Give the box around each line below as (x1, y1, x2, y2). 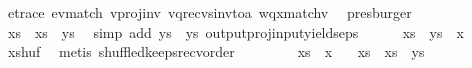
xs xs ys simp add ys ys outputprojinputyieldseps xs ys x (7, 21, 464, 42)
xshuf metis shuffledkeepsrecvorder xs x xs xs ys (7, 41, 425, 62)
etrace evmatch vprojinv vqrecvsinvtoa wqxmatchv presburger (7, 2, 412, 22)
